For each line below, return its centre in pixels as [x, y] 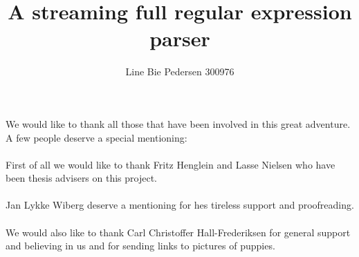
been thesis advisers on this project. [82, 178]
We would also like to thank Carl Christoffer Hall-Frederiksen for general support [178, 232]
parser [180, 38]
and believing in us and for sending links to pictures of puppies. [140, 246]
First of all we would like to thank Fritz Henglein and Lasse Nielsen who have [171, 164]
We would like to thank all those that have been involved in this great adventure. [178, 123]
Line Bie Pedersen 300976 [180, 72]
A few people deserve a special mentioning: [96, 137]
